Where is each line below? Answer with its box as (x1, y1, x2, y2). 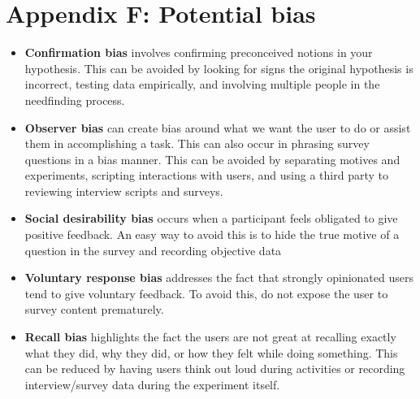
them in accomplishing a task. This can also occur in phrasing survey (24, 135, 370, 152)
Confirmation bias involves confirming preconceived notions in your (24, 44, 373, 61)
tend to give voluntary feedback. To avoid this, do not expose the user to (24, 284, 388, 301)
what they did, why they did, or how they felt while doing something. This (24, 344, 398, 361)
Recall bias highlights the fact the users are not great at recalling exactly (24, 328, 396, 345)
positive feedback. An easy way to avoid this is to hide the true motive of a (24, 226, 400, 243)
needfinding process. (24, 91, 125, 108)
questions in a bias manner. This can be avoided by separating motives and (24, 150, 401, 167)
